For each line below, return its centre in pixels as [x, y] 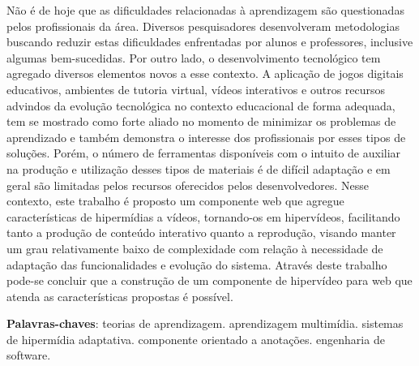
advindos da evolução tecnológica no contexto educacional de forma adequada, [201, 105]
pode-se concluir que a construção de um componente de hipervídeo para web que [209, 280]
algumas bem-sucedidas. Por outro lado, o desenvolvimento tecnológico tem [194, 57]
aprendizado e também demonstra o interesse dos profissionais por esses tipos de [206, 137]
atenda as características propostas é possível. [120, 296]
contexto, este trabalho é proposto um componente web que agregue [175, 201]
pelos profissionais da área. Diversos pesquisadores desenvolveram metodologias [203, 26]
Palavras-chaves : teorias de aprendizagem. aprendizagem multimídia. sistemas [205, 323]
